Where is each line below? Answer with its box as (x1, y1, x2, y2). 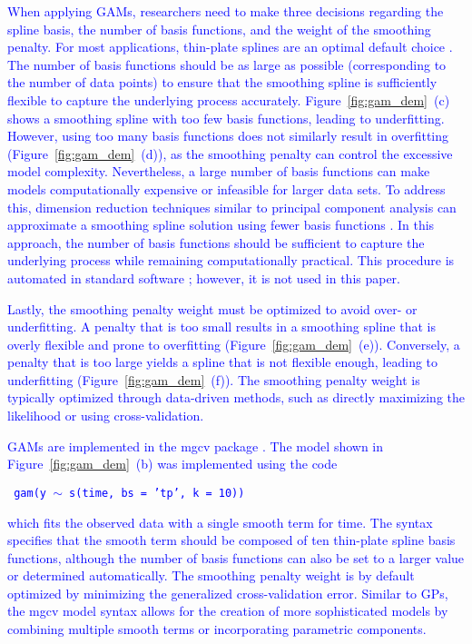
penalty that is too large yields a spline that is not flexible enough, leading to (7, 352, 438, 372)
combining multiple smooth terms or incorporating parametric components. (7, 619, 427, 639)
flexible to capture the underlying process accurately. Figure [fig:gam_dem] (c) (7, 90, 450, 109)
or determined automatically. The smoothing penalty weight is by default (7, 566, 415, 585)
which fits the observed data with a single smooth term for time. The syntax (7, 512, 433, 531)
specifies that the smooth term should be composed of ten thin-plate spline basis (7, 530, 456, 550)
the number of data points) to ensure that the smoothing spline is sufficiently (7, 73, 438, 92)
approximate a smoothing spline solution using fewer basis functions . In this (7, 215, 435, 234)
